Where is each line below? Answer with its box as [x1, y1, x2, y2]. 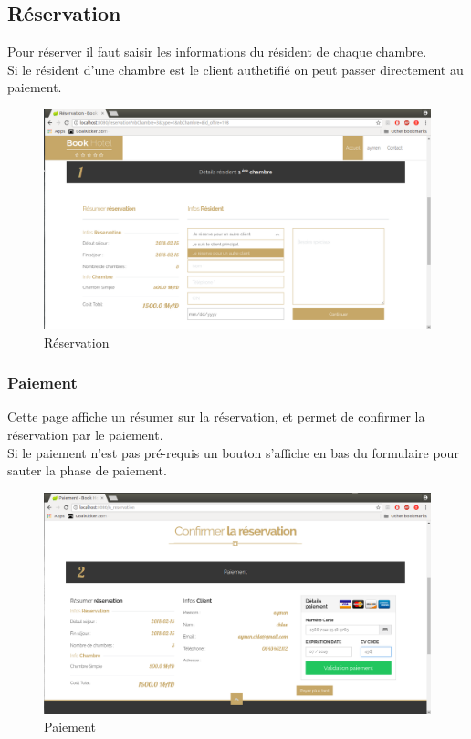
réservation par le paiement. [7, 424, 163, 443]
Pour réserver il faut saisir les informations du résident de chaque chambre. [7, 42, 427, 61]
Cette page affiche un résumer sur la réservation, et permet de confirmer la [7, 407, 425, 426]
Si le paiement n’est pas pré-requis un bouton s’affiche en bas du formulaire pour [7, 442, 459, 462]
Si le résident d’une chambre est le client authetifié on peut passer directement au [7, 59, 464, 78]
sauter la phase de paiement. [7, 461, 167, 480]
